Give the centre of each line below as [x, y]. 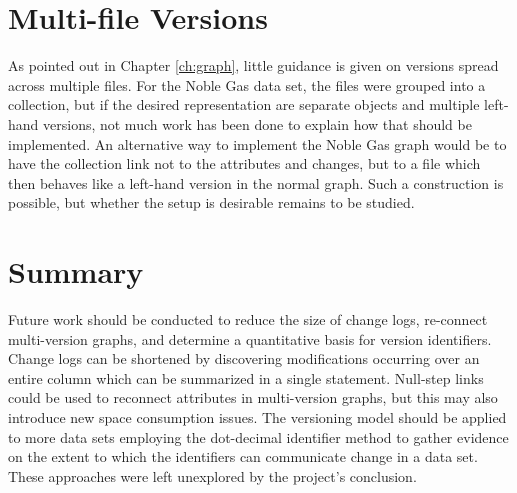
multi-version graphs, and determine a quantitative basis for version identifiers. [250, 338]
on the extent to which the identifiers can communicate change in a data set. [243, 456]
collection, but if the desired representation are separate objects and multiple [244, 104]
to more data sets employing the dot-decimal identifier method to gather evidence [258, 436]
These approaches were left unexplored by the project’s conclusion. [212, 475]
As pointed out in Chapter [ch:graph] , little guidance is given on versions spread [253, 65]
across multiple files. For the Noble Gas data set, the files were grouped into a [247, 84]
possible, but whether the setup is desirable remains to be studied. [211, 202]
